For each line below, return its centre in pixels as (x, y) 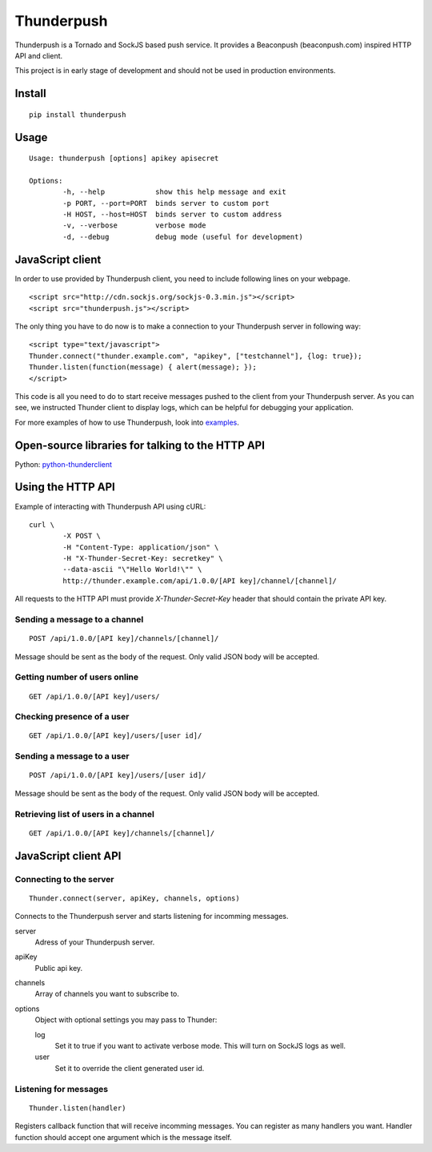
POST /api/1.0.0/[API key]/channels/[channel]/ (124, 638)
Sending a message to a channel (79, 619)
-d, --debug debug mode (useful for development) (183, 237)
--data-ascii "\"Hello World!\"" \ (132, 570)
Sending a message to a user (72, 756)
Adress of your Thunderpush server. (95, 942)
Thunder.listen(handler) (78, 1108)
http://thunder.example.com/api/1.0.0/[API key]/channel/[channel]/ (200, 580)
